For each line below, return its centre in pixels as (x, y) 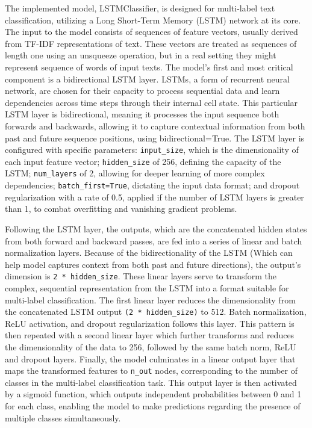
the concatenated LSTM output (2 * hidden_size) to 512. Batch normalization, (156, 312)
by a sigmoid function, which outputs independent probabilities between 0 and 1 (153, 394)
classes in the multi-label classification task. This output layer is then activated (151, 382)
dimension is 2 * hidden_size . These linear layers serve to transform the (141, 276)
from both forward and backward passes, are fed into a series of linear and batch (154, 240)
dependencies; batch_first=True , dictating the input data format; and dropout (152, 185)
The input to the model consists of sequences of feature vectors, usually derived (151, 32)
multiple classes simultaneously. (63, 417)
